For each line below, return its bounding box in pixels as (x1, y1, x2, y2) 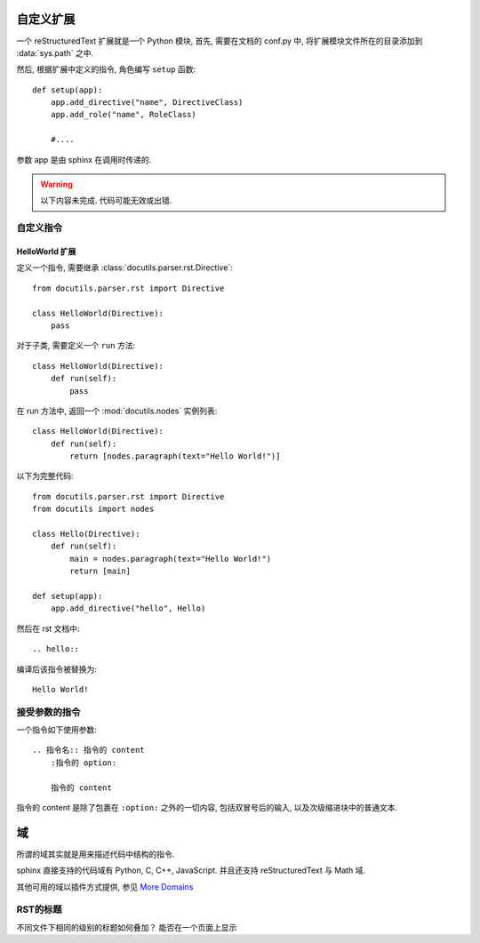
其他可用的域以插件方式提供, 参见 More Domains (16, 881, 194, 892)
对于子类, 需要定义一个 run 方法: (16, 340, 136, 351)
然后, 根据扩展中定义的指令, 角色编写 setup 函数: (16, 64, 196, 75)
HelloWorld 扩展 (16, 245, 76, 257)
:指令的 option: (50, 757, 117, 768)
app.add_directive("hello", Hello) (50, 603, 206, 613)
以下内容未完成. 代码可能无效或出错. (40, 196, 172, 206)
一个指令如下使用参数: (16, 724, 98, 735)
